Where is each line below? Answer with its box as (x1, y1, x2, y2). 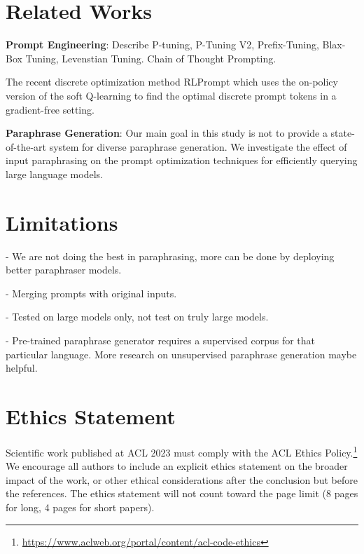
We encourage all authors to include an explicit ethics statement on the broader (6, 459, 348, 473)
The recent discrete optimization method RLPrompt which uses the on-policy (6, 74, 338, 89)
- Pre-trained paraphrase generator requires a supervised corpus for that (6, 332, 316, 347)
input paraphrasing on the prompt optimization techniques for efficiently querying (6, 153, 358, 168)
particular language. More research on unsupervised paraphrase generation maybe (6, 346, 357, 361)
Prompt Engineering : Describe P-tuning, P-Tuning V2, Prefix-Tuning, (6, 37, 319, 52)
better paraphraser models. (6, 262, 122, 277)
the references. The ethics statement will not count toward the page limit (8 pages (6, 486, 358, 501)
